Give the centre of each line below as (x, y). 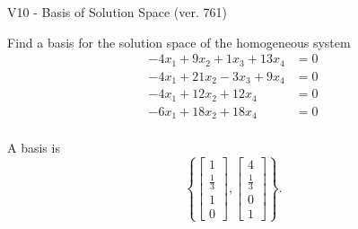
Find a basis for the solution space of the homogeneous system (179, 42)
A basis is (34, 148)
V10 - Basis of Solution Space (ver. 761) (117, 12)
